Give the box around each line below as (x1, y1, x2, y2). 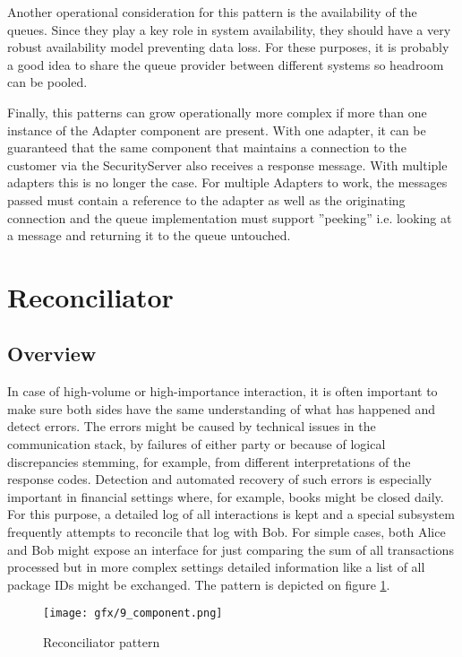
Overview (7, 340, 97, 367)
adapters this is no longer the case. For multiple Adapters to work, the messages (7, 173, 448, 192)
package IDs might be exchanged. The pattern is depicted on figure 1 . (7, 575, 390, 593)
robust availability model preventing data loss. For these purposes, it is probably (7, 38, 449, 56)
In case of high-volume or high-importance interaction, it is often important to (7, 382, 438, 401)
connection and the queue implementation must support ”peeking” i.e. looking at (7, 208, 452, 227)
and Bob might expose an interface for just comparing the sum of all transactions (7, 540, 454, 558)
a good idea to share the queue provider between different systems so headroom (7, 55, 444, 73)
